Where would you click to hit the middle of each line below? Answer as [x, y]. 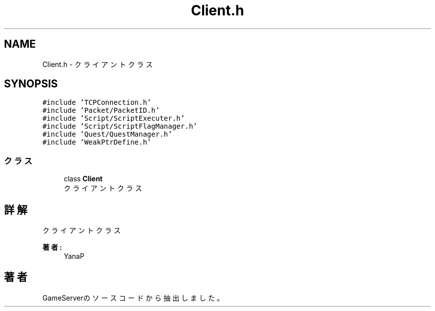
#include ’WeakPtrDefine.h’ [97, 142]
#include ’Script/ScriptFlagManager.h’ [120, 126]
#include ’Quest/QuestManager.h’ [107, 134]
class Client [83, 179]
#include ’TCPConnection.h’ [97, 103]
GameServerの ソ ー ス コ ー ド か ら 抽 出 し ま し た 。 [133, 298]
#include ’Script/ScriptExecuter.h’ [113, 118]
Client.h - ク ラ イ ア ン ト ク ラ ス [98, 64]
